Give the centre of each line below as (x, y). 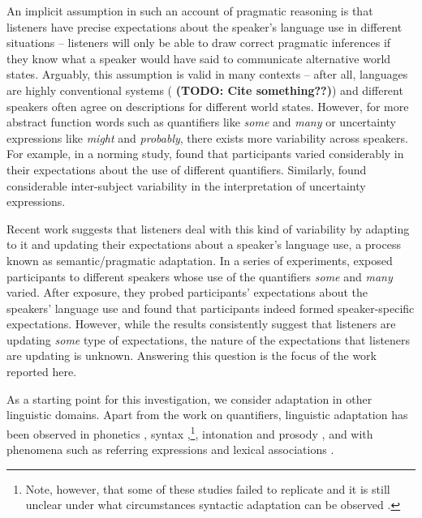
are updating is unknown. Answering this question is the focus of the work (192, 355)
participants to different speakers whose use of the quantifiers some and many (200, 276)
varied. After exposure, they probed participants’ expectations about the (187, 292)
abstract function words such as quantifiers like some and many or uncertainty (202, 122)
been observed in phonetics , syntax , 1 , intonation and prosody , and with (190, 432)
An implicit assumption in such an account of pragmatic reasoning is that (190, 11)
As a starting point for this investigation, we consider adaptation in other (189, 398)
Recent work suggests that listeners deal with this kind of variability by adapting (208, 228)
